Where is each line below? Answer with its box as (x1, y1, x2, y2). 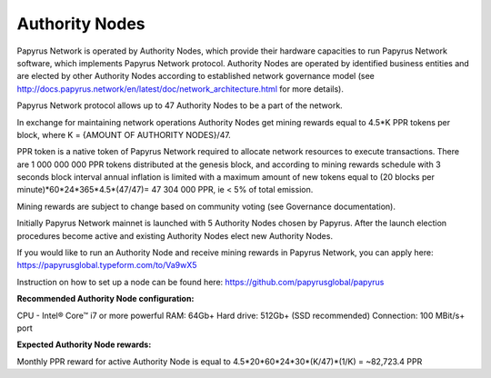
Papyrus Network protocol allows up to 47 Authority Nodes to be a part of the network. (16, 100, 343, 111)
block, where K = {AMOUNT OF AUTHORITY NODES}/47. (16, 129, 231, 140)
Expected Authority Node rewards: (16, 339, 152, 350)
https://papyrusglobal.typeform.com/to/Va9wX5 (16, 260, 197, 271)
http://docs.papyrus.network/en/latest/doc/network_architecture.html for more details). (16, 83, 345, 94)
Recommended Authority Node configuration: (16, 293, 195, 304)
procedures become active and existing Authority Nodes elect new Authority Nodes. (16, 230, 334, 241)
